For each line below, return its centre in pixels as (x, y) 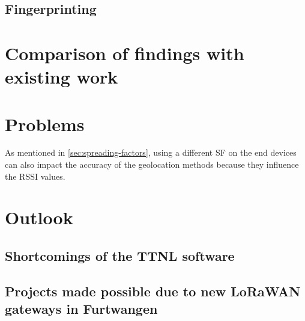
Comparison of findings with (125, 53)
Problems (45, 124)
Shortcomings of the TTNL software (120, 256)
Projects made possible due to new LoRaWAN (153, 291)
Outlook (39, 217)
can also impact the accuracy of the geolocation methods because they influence (152, 164)
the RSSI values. (35, 176)
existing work (62, 77)
